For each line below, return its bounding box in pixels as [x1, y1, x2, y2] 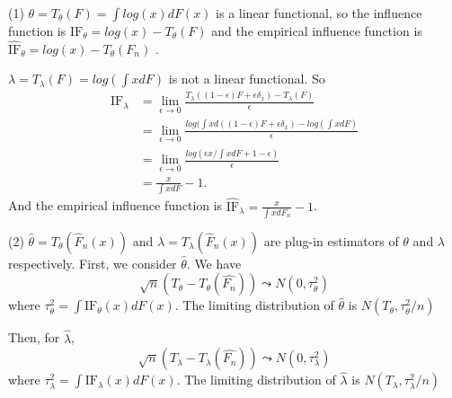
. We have [186, 253, 242, 272]
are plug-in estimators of [263, 231, 399, 250]
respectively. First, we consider [8, 253, 177, 272]
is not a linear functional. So [168, 69, 325, 88]
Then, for [8, 328, 60, 347]
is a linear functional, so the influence [216, 4, 422, 22]
